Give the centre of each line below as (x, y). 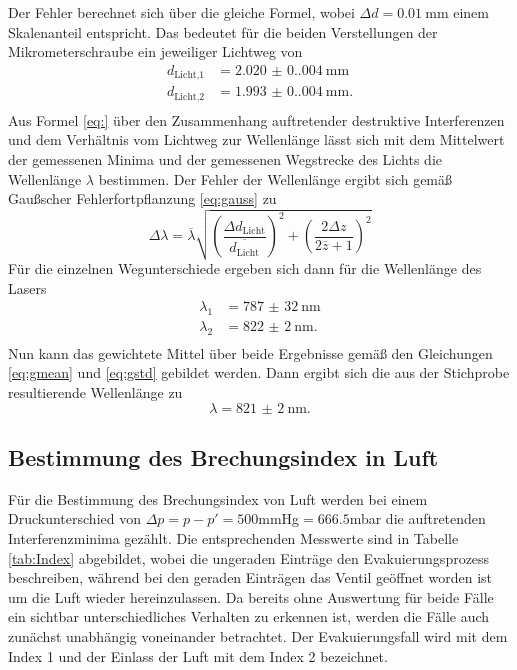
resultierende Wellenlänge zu (95, 391)
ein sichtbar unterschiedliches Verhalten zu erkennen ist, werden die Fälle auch (249, 616)
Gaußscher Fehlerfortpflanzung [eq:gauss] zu (142, 198)
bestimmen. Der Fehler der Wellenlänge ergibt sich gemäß (275, 178)
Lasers (27, 287)
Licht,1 (189, 75)
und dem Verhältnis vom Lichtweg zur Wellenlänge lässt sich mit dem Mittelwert (256, 139)
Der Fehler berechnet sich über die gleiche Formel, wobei (181, 12)
